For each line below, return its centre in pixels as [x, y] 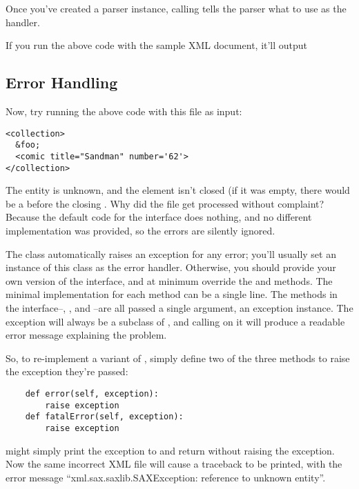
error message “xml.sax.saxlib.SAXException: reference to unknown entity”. [166, 477]
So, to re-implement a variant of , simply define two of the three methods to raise [178, 358]
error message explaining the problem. [86, 335]
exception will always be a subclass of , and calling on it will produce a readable [175, 321]
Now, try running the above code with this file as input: [124, 111]
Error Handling [62, 82]
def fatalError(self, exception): [104, 417]
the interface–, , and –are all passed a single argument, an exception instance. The [179, 307]
